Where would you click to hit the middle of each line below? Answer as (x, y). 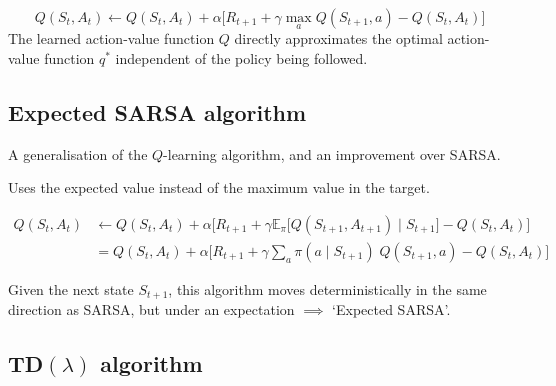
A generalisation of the (78, 153)
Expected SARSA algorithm (157, 111)
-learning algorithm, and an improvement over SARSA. (332, 153)
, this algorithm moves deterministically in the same (327, 288)
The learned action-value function (111, 38)
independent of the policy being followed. (241, 57)
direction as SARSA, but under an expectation (151, 309)
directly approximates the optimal (338, 38)
